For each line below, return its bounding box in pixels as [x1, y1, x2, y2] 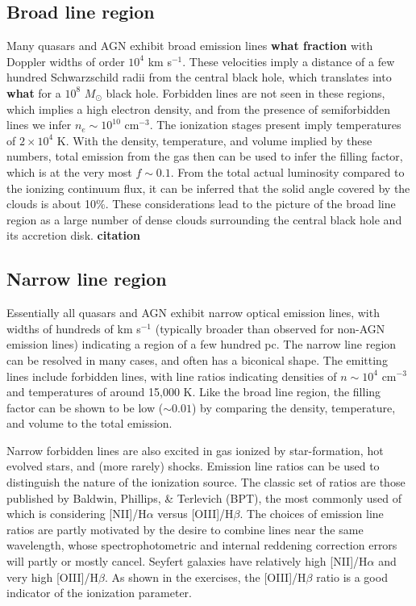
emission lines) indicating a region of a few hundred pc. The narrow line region [6, 336, 397, 353]
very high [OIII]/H [6, 568, 99, 585]
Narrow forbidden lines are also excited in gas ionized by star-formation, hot [6, 441, 384, 458]
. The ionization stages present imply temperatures [149, 116, 401, 133]
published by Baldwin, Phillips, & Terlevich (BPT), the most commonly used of [6, 489, 401, 506]
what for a [6, 84, 61, 101]
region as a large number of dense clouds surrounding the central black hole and [6, 211, 402, 228]
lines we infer [6, 116, 72, 133]
